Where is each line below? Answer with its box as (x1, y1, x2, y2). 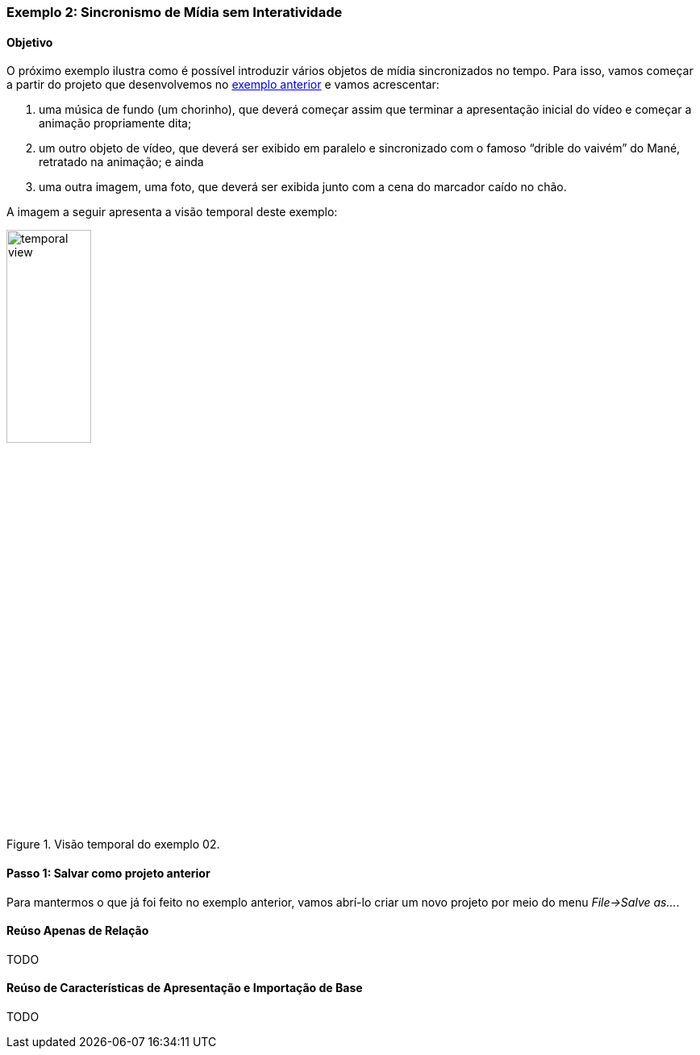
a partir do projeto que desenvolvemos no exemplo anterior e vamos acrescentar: (6, 77, 440, 92)
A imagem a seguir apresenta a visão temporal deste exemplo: (6, 205, 338, 219)
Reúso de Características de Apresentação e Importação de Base (6, 981, 363, 995)
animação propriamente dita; (39, 116, 192, 131)
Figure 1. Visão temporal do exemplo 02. (6, 837, 220, 852)
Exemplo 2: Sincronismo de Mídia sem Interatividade (6, 4, 343, 20)
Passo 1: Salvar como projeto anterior (6, 866, 210, 881)
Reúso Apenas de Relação (6, 924, 149, 938)
